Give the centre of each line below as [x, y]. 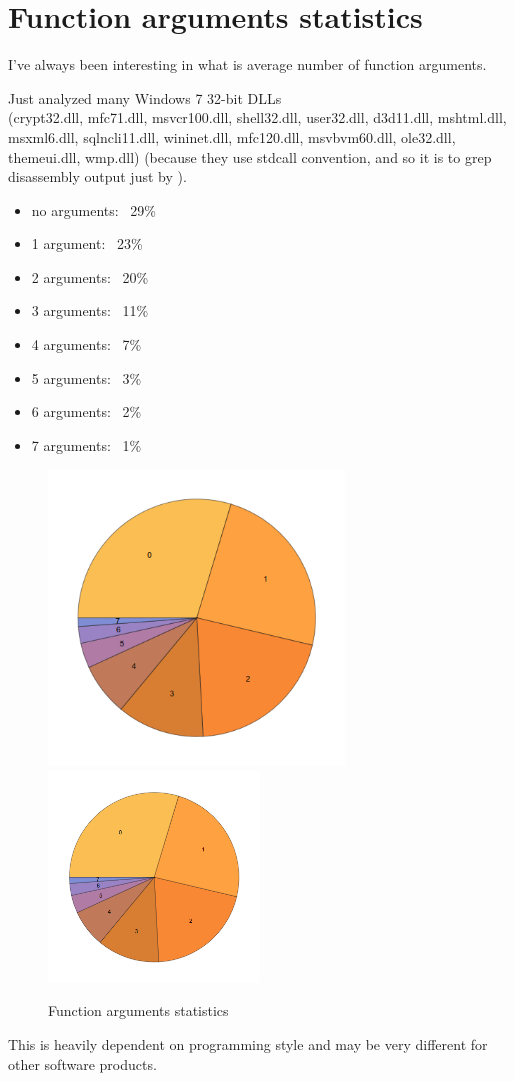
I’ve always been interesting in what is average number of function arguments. [247, 64]
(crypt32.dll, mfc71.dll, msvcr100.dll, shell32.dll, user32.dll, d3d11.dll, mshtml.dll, [257, 117]
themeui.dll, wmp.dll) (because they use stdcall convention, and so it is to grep [250, 156]
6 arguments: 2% [86, 411]
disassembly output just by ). [97, 176]
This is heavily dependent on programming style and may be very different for [248, 1044]
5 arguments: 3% [86, 377]
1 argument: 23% [87, 243]
